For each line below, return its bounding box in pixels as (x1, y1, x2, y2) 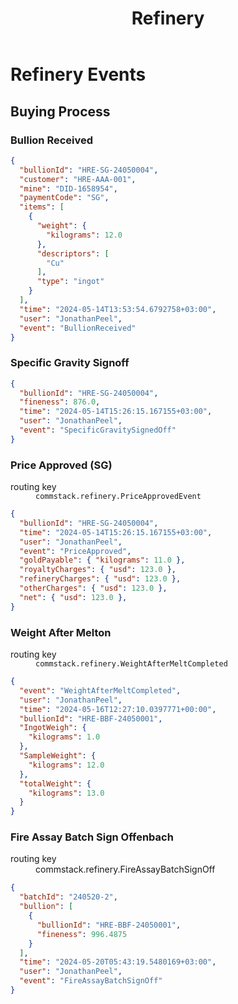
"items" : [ (19, 202, 65, 212)
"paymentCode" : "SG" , (19, 193, 110, 203)
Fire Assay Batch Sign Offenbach (10, 830, 174, 844)
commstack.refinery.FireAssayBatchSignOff (35, 863, 216, 876)
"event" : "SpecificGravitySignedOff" (19, 425, 177, 436)
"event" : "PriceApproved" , (19, 546, 132, 556)
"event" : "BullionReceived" (19, 323, 137, 333)
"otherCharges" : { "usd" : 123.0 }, (19, 583, 168, 594)
